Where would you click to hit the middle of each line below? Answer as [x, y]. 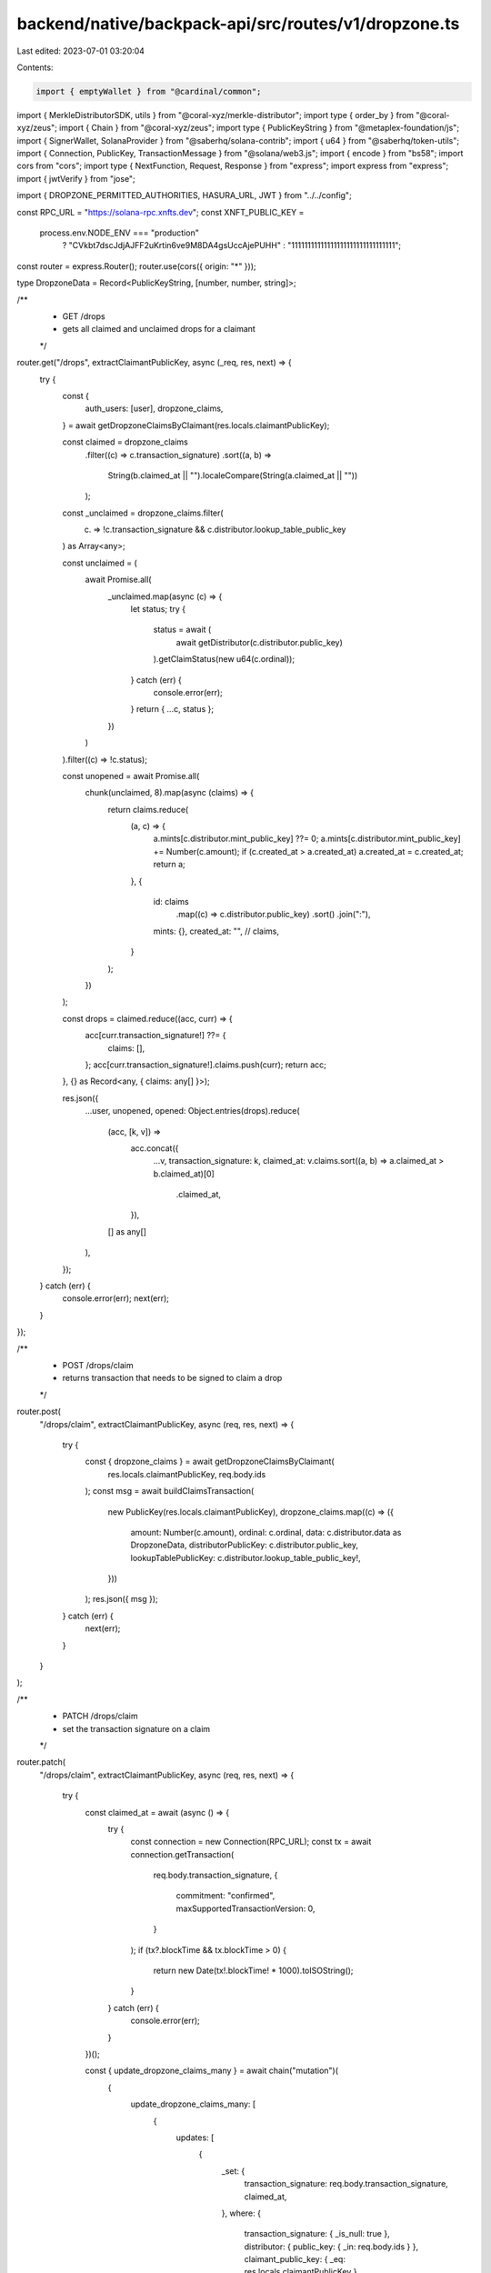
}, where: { [241, 2213]
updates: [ [195, 2138]
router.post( [39, 1412]
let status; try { [158, 609]
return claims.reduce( [148, 809]
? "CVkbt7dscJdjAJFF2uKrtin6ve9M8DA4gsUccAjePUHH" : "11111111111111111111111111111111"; [232, 245]
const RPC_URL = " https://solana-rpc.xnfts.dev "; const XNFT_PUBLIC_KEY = [160, 212]
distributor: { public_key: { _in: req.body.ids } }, [331, 2247]
